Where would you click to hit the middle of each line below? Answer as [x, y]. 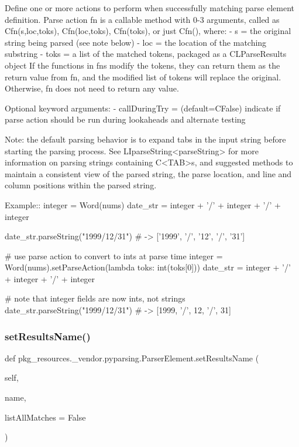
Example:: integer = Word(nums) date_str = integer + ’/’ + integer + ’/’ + [143, 204]
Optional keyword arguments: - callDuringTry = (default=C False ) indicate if [143, 108]
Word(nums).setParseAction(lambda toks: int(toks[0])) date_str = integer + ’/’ [148, 267]
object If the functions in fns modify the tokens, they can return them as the [142, 65]
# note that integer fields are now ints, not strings [95, 298]
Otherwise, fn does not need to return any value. [92, 88]
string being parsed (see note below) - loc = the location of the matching [136, 42]
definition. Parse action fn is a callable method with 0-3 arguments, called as [142, 19]
